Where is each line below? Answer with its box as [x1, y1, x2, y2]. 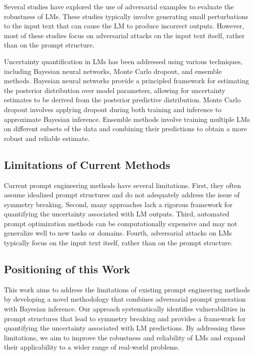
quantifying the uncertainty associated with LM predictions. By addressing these [4, 323, 246, 333]
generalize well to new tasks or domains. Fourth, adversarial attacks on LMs [4, 228, 232, 238]
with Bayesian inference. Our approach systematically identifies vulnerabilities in [4, 304, 246, 314]
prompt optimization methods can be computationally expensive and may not [4, 218, 237, 228]
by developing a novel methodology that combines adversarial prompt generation [4, 294, 246, 304]
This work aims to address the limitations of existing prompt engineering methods [4, 284, 250, 294]
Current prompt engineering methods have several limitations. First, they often [4, 180, 241, 190]
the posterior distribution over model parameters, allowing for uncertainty [4, 85, 226, 95]
